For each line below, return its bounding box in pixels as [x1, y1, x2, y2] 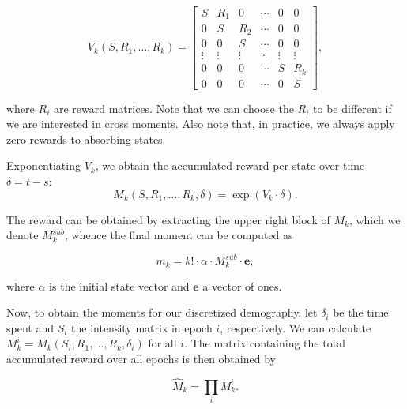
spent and [6, 319, 54, 336]
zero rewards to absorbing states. [6, 130, 166, 147]
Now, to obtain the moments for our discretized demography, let [6, 304, 318, 321]
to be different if [313, 99, 392, 116]
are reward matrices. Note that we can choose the [53, 99, 294, 116]
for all [148, 335, 177, 351]
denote [6, 227, 39, 243]
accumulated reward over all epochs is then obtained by [6, 351, 276, 367]
